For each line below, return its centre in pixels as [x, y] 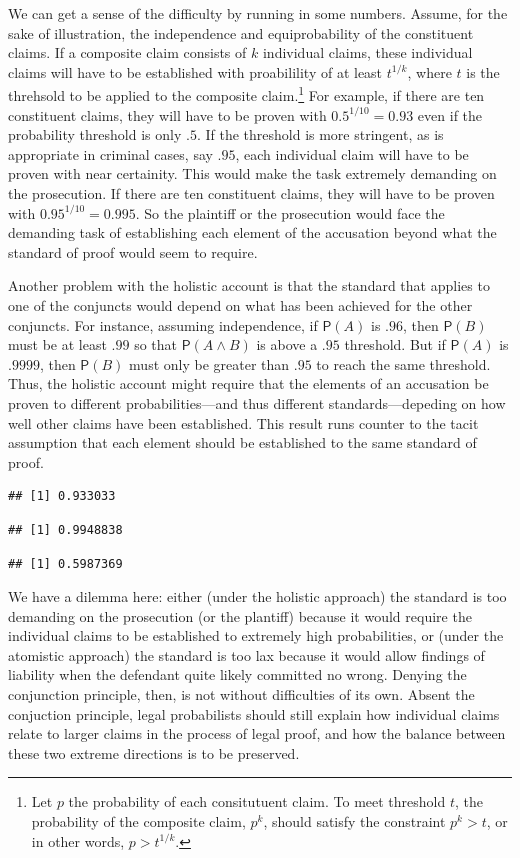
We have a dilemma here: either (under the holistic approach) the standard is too [257, 596]
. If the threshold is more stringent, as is [320, 134]
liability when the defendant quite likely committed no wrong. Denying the [237, 674]
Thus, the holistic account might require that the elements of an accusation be [248, 383]
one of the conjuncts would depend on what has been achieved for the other [240, 304]
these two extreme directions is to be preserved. [154, 752]
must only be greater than [209, 363]
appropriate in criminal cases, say [110, 153]
